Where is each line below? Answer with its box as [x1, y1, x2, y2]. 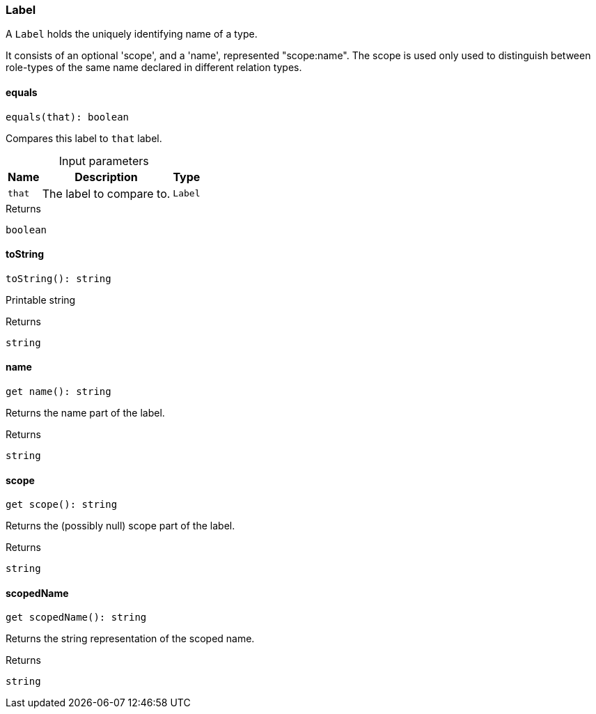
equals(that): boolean [6, 111, 130, 123]
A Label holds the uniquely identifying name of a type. [6, 28, 258, 40]
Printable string [6, 293, 76, 306]
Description [74, 169, 138, 184]
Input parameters [58, 153, 149, 168]
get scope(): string [6, 499, 118, 511]
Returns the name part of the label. [6, 407, 165, 419]
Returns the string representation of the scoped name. [6, 632, 255, 645]
